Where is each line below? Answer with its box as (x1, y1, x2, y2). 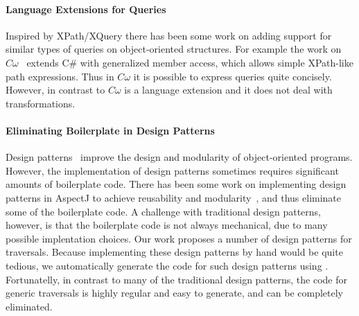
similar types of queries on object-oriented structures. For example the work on (6, 42, 342, 56)
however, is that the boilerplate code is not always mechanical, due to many (6, 218, 328, 232)
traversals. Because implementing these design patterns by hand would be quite (6, 245, 343, 259)
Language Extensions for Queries (6, 1, 166, 16)
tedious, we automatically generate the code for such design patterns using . (6, 258, 329, 272)
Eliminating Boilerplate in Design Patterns (6, 123, 215, 137)
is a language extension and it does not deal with (124, 82, 333, 97)
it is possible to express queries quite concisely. (133, 69, 332, 83)
